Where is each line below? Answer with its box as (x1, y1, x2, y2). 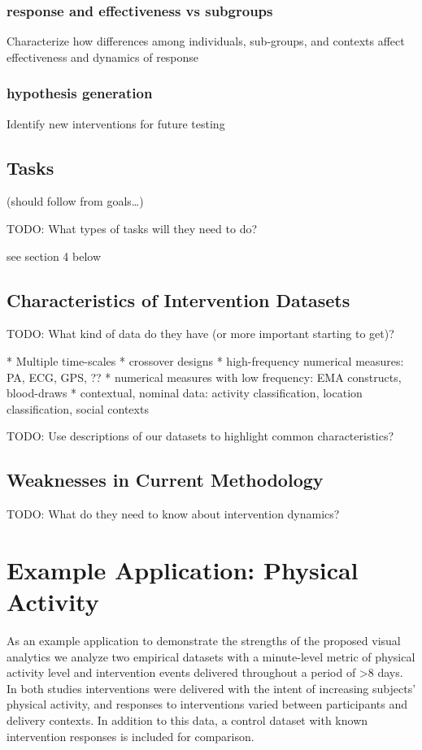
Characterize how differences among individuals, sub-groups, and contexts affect (7, 33, 405, 50)
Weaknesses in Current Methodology (7, 467, 324, 492)
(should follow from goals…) (7, 193, 144, 210)
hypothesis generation (7, 83, 153, 103)
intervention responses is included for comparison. (7, 727, 255, 744)
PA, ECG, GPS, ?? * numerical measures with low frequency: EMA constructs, (7, 368, 402, 385)
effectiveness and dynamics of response (7, 48, 199, 65)
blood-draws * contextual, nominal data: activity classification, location (7, 384, 363, 401)
